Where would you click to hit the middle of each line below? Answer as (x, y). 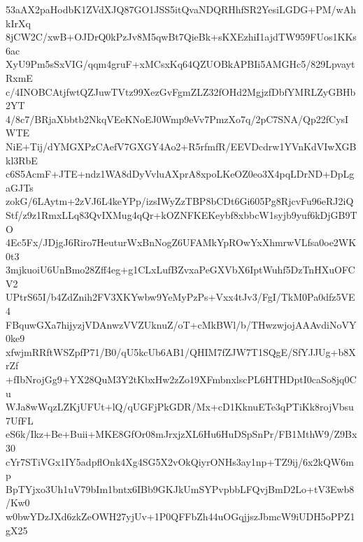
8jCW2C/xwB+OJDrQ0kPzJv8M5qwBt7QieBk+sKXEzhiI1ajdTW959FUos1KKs (181, 37)
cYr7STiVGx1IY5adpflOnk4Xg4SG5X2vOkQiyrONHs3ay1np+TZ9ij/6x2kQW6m (180, 461)
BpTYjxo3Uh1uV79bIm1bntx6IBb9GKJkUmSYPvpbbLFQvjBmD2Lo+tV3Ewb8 (180, 488)
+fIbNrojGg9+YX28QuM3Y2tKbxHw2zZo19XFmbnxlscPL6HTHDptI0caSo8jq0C (181, 379)
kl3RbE (22, 160)
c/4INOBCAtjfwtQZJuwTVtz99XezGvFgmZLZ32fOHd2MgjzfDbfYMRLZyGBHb (181, 91)
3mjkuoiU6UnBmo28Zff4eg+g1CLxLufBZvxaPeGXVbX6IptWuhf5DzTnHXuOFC (180, 270)
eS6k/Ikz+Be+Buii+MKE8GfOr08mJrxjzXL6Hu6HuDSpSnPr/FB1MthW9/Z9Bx (181, 434)
